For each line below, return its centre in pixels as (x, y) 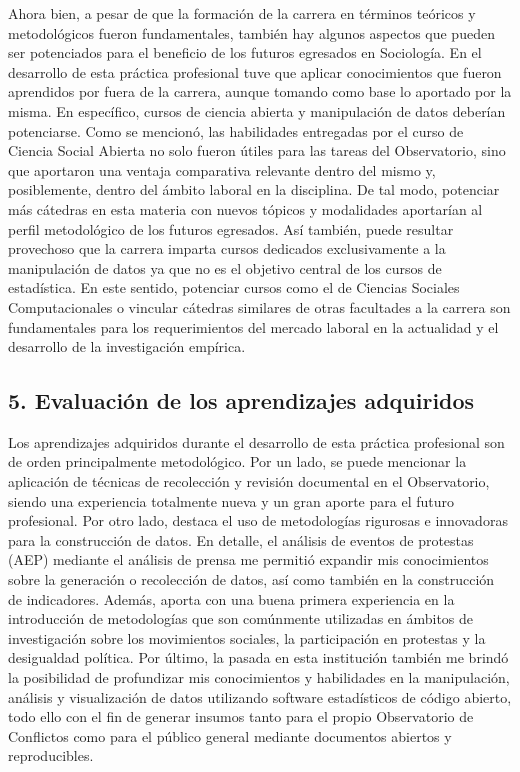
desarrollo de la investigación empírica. (127, 346)
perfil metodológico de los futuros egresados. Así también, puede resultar (231, 228)
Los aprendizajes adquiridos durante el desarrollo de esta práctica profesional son (256, 441)
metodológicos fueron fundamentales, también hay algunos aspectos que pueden (251, 32)
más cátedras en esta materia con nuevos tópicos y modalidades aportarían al (245, 208)
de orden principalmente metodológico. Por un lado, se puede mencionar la (237, 461)
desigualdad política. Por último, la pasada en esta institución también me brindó (258, 657)
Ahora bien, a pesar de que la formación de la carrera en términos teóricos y (242, 13)
